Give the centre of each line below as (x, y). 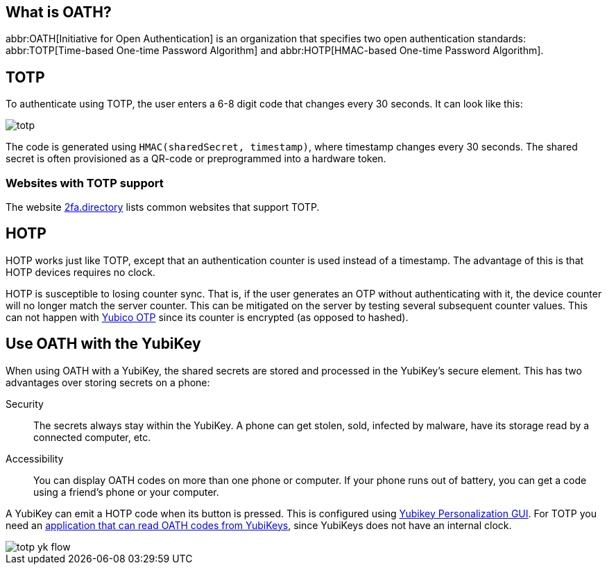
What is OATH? (59, 12)
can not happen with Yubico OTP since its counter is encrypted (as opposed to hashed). (207, 317)
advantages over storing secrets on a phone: (108, 382)
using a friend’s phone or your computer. (126, 492)
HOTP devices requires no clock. (80, 272)
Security (25, 404)
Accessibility (35, 458)
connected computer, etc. (92, 437)
